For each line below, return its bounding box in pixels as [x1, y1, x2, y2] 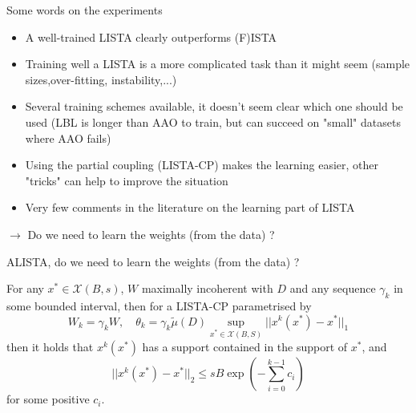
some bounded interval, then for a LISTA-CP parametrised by [6, 297, 312, 314]
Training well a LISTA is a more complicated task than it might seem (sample [25, 55, 410, 72]
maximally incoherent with [141, 280, 273, 297]
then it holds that [6, 338, 94, 355]
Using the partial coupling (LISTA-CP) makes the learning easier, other [25, 156, 379, 173]
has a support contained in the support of [142, 338, 348, 355]
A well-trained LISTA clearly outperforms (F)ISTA [25, 28, 277, 45]
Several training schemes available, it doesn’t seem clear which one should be [25, 98, 403, 115]
